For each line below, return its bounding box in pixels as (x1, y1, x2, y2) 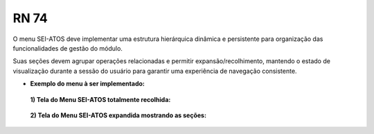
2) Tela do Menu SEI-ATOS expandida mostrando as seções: (30, 111, 207, 119)
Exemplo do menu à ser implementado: (30, 80, 145, 88)
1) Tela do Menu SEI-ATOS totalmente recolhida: (30, 95, 171, 103)
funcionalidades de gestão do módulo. (12, 44, 123, 52)
